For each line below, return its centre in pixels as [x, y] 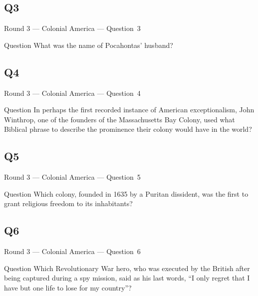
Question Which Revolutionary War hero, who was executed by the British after [127, 268]
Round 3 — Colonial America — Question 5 [72, 177]
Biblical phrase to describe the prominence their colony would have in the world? [128, 129]
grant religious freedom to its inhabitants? [68, 203]
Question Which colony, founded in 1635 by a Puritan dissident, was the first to [126, 193]
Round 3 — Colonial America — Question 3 [72, 28]
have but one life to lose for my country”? [68, 287]
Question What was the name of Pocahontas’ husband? [89, 45]
